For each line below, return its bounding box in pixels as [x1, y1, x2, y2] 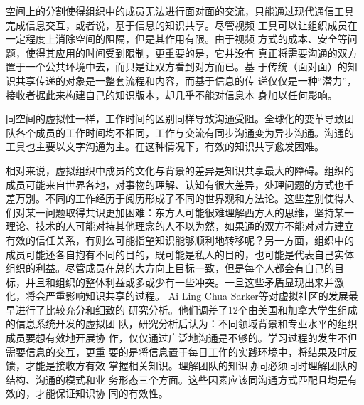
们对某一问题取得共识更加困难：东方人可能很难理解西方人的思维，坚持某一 [6, 204, 354, 219]
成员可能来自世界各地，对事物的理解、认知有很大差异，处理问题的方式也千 [6, 177, 354, 191]
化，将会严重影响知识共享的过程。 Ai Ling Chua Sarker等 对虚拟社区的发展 [6, 288, 348, 303]
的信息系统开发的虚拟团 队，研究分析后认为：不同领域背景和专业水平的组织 [6, 316, 358, 331]
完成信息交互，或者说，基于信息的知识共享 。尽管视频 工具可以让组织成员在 [6, 17, 358, 32]
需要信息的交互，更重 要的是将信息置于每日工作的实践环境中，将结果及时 [6, 344, 348, 359]
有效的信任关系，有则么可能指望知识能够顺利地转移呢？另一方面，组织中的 [6, 232, 354, 247]
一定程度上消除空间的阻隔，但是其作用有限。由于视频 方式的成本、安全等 [6, 31, 348, 46]
